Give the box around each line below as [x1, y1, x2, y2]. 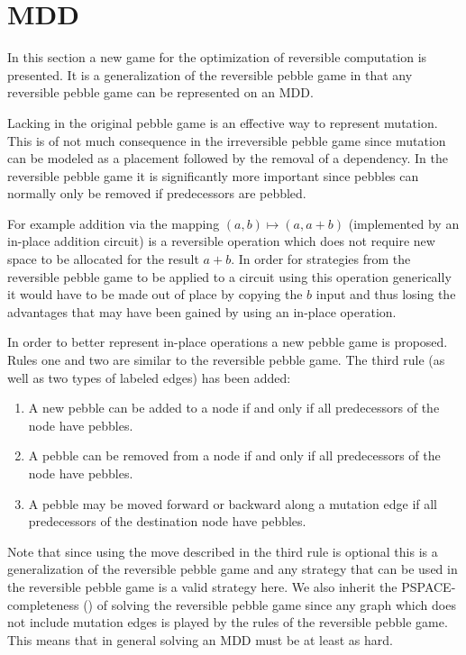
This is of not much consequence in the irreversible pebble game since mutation [7, 131, 446, 150]
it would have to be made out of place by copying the [7, 285, 303, 304]
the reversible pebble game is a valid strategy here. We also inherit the [7, 577, 397, 596]
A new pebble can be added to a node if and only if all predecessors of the [28, 398, 440, 417]
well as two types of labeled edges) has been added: [7, 368, 291, 387]
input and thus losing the [315, 285, 456, 304]
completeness [7, 595, 79, 614]
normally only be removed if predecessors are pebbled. [7, 184, 306, 203]
